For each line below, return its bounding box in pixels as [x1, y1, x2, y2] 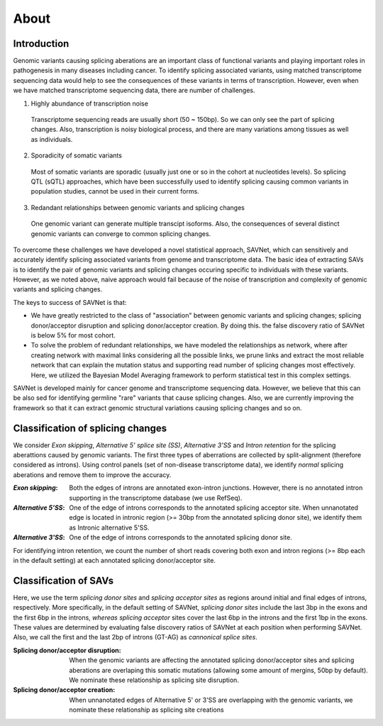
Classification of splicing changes [13, 422, 167, 434]
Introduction [13, 38, 70, 50]
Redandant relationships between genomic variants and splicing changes [30, 203, 245, 212]
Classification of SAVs [13, 574, 114, 586]
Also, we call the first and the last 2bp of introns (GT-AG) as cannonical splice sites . [13, 633, 258, 642]
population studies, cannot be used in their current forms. [30, 187, 200, 196]
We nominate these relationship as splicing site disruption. [69, 676, 239, 684]
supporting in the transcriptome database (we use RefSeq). [69, 493, 243, 502]
